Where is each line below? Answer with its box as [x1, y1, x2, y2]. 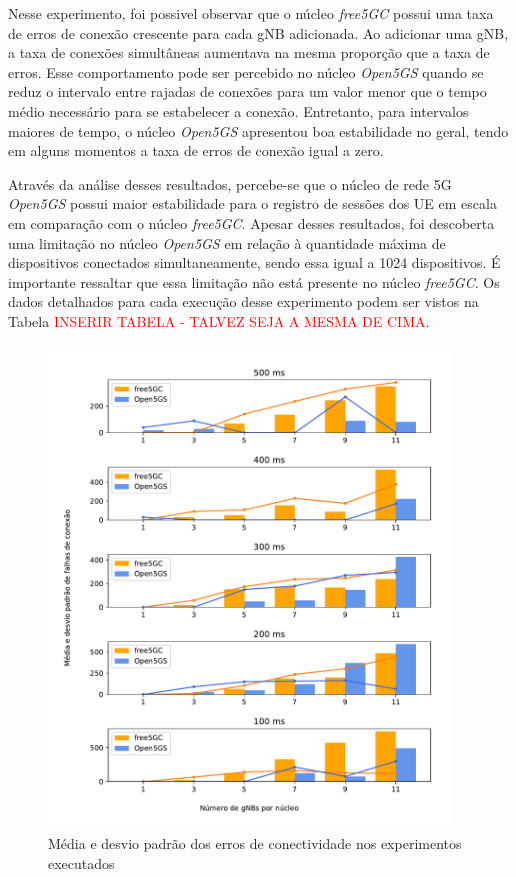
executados [48, 852, 115, 873]
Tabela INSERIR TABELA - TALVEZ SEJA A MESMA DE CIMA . [8, 310, 430, 331]
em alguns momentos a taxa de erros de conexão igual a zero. [8, 140, 384, 161]
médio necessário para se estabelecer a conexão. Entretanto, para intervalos [8, 100, 469, 121]
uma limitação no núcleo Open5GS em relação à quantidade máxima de [8, 232, 446, 253]
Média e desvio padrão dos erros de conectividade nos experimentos [48, 833, 462, 854]
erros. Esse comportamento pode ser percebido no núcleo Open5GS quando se [8, 61, 484, 82]
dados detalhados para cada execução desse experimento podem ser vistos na [8, 291, 479, 312]
